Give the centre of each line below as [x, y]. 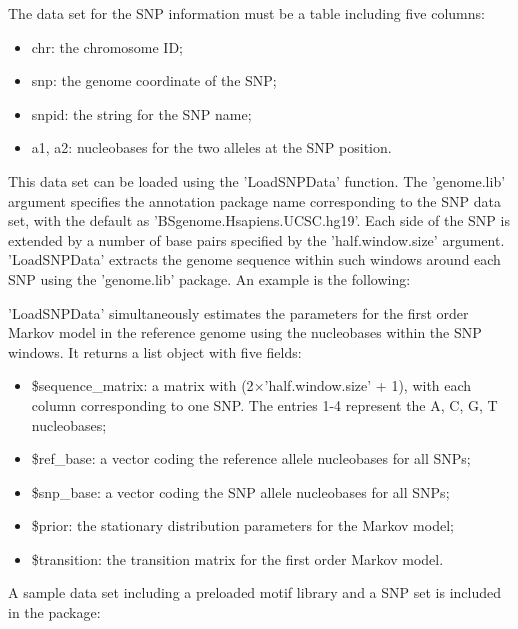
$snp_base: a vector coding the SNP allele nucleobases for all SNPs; [240, 491]
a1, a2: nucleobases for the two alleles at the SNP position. [211, 147]
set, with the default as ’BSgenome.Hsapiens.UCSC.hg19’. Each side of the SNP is [259, 220]
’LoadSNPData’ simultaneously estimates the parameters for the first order [238, 312]
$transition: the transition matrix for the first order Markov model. [237, 558]
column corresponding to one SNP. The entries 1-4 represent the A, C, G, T [264, 404]
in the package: [54, 612]
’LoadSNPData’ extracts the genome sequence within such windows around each [254, 259]
